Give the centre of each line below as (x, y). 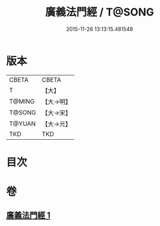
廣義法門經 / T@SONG (100, 12)
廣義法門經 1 (28, 216)
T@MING (22, 101)
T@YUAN (23, 124)
